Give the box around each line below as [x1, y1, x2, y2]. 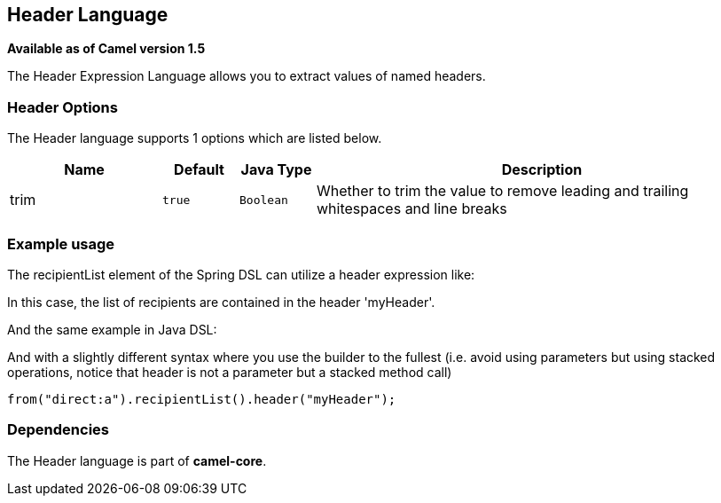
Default [174, 161, 224, 179]
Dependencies [7, 420, 110, 439]
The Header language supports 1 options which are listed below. [7, 130, 382, 146]
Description [501, 161, 583, 179]
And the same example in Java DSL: [7, 321, 217, 337]
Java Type [240, 161, 312, 179]
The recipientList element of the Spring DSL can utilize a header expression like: [7, 266, 475, 282]
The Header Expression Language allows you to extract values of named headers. [7, 68, 486, 84]
